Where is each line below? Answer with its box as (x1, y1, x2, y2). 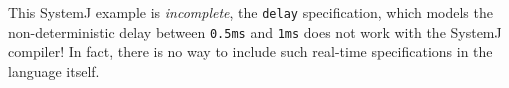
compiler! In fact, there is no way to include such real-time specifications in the (8, 41, 493, 62)
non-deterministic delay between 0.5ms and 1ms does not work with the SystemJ (8, 21, 502, 42)
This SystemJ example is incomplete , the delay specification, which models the (8, 2, 493, 22)
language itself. (8, 60, 100, 81)
